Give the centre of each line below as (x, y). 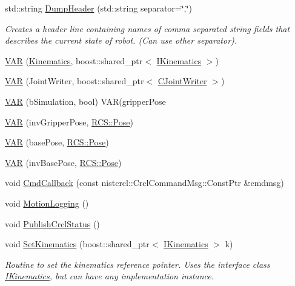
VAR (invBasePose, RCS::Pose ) (63, 162)
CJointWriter (182, 81)
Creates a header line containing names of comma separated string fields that (147, 28)
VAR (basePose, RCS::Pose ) (57, 142)
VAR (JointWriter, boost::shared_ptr (75, 81)
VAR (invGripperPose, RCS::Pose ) (69, 121)
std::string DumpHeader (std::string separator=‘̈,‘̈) (98, 8)
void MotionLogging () (47, 203)
